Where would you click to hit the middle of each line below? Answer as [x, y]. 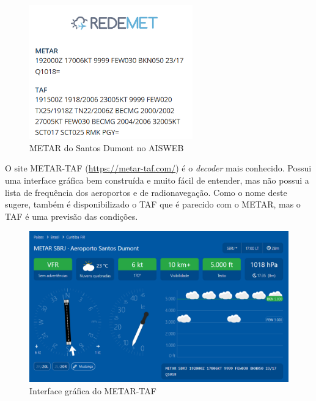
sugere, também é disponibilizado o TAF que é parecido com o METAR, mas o [153, 204]
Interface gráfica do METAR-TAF [93, 390]
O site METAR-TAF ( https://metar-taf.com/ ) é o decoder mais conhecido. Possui [158, 168]
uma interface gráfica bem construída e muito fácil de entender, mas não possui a [157, 180]
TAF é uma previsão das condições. [72, 216]
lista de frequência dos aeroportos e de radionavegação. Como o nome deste [146, 192]
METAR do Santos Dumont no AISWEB [107, 147]
